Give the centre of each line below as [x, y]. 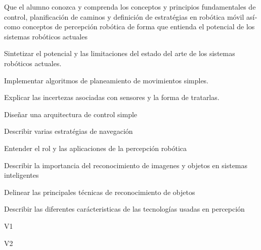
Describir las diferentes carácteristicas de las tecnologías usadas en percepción [124, 209]
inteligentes [21, 175]
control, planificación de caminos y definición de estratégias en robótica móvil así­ [131, 16]
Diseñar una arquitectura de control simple [71, 114]
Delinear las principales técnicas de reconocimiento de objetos [100, 192]
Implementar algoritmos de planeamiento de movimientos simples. [106, 80]
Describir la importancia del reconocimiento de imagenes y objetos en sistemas [126, 165]
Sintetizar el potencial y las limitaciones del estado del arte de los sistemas [120, 53]
